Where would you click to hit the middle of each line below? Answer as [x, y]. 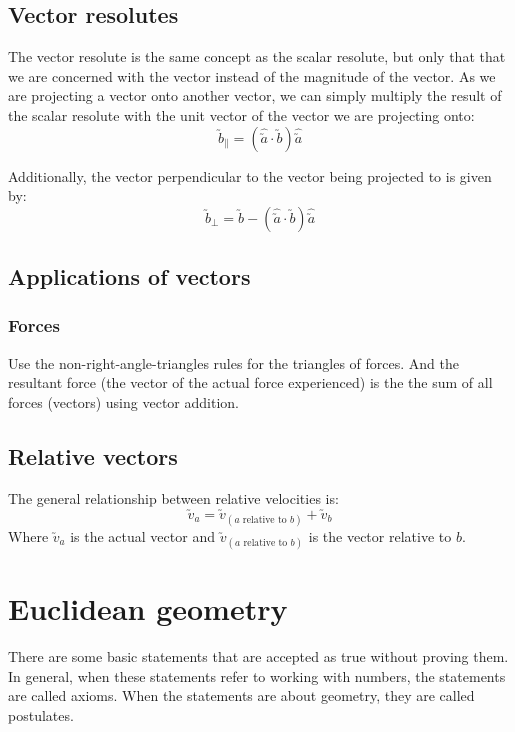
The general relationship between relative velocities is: [173, 497]
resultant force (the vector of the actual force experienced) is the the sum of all [250, 382]
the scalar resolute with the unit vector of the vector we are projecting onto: [241, 114]
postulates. [41, 714]
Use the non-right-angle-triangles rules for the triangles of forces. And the [233, 362]
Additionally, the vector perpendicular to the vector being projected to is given [250, 175]
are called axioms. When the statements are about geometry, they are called [241, 695]
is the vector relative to [380, 535]
